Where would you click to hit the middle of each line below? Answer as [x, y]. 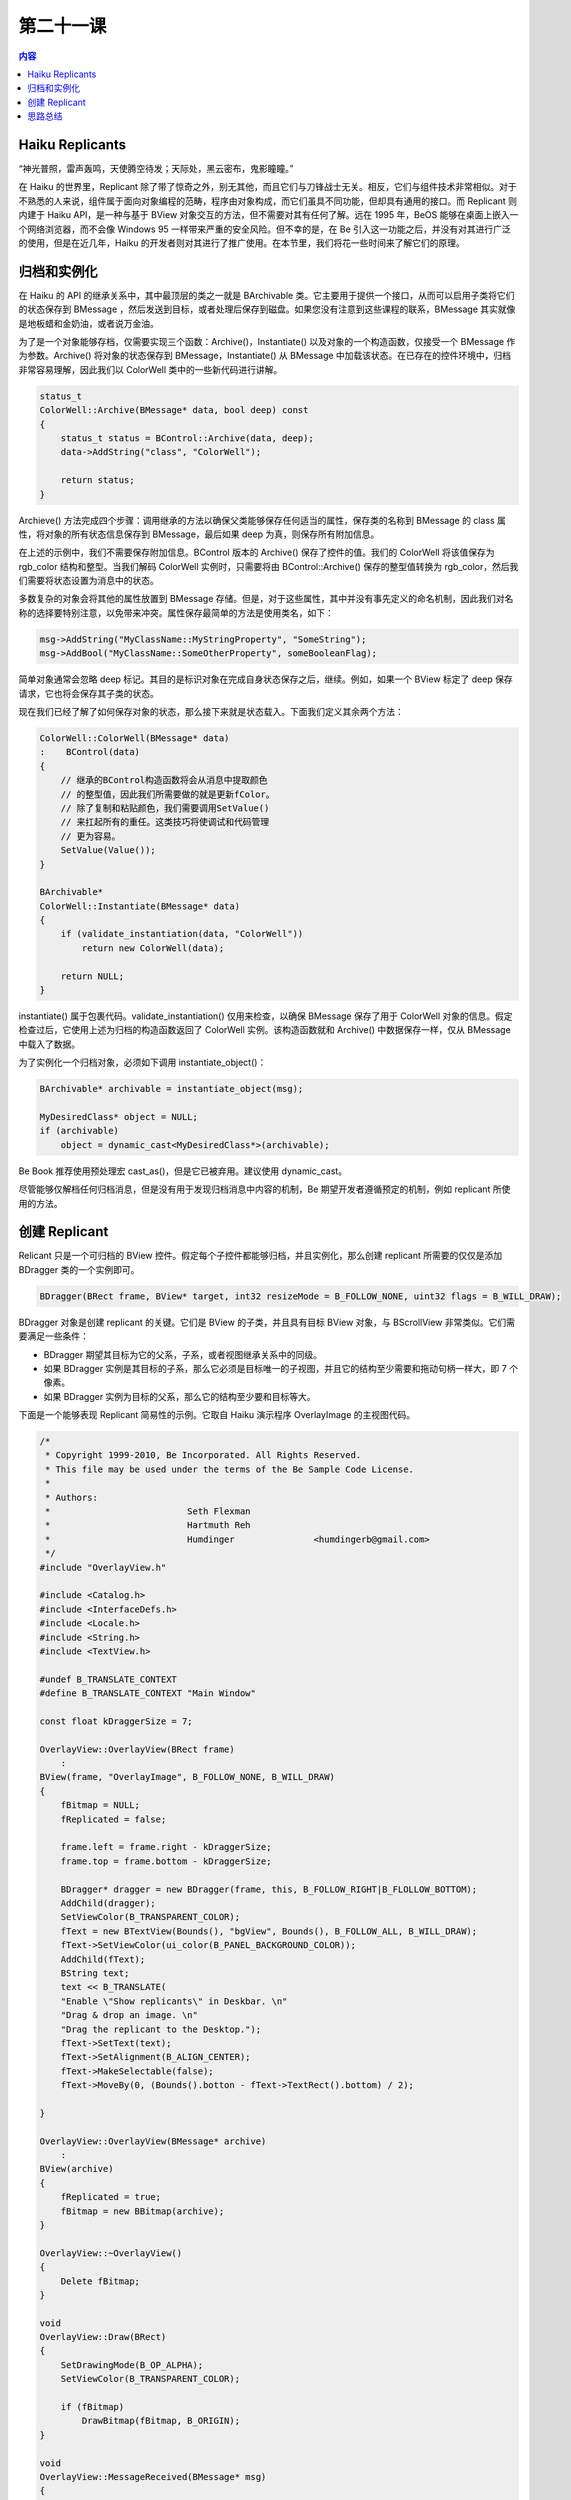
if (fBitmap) [92, 2407]
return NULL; [92, 976]
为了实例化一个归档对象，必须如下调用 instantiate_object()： [142, 1062]
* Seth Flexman [148, 1511]
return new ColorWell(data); [153, 948]
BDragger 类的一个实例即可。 [79, 1269]
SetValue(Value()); [108, 850]
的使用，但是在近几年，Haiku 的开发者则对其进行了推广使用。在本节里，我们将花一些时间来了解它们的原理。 [241, 242]
